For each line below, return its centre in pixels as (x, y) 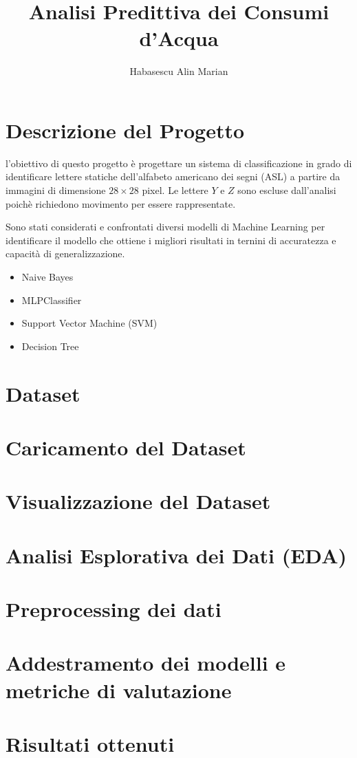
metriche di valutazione (119, 690)
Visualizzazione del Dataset (138, 501)
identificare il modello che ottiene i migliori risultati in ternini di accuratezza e (171, 240)
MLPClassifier (52, 300)
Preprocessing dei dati (113, 609)
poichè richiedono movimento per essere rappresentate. (121, 203)
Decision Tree (50, 346)
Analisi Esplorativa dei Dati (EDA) (176, 555)
